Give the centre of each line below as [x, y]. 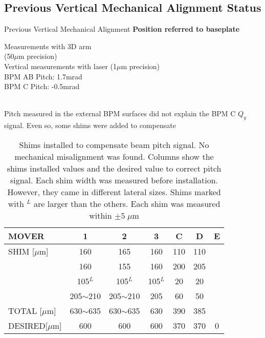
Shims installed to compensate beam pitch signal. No [114, 144]
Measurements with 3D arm [48, 46]
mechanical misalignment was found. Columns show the [114, 156]
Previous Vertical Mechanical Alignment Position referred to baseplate [122, 29]
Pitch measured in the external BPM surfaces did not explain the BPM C [120, 113]
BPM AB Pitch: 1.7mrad [43, 76]
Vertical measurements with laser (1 [61, 66]
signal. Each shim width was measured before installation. [114, 180]
